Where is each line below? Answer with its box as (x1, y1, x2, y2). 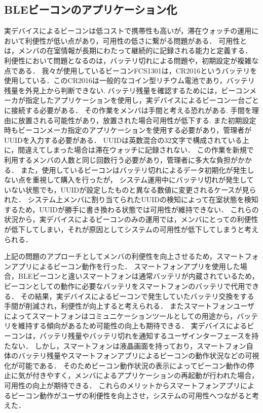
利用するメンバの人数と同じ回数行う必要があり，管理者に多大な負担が (4, 154, 238, 165)
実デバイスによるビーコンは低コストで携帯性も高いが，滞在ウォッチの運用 (4, 25, 252, 36)
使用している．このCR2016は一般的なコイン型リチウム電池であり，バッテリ (4, 75, 255, 86)
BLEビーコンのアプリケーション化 (4, 2, 177, 17)
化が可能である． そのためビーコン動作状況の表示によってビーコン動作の (4, 360, 247, 370)
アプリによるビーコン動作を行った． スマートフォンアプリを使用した (11, 260, 240, 271)
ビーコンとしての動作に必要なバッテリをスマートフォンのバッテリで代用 (4, 281, 245, 291)
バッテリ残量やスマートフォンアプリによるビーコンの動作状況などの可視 (18, 350, 259, 361)
